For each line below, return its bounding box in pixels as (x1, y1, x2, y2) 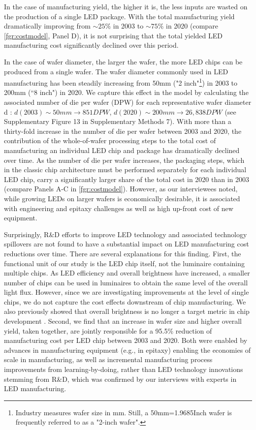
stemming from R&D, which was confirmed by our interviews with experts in (4, 373, 237, 384)
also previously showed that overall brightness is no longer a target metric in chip (4, 306, 250, 316)
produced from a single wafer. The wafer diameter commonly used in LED (4, 66, 228, 76)
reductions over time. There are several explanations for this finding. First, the (4, 248, 241, 258)
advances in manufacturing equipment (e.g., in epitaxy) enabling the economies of (4, 344, 251, 355)
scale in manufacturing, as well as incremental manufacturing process (4, 354, 213, 365)
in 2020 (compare (166, 21, 218, 31)
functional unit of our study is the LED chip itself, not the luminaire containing (4, 258, 245, 268)
